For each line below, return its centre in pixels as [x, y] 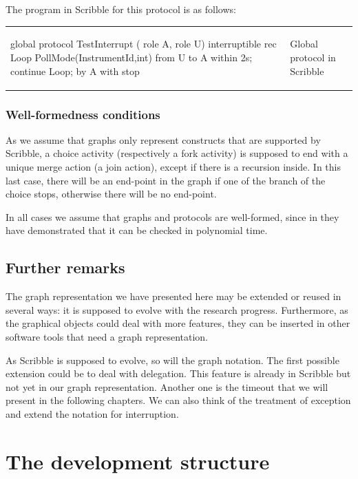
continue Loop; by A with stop [75, 71]
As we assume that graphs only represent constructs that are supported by [163, 139]
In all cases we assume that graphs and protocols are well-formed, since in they [172, 216]
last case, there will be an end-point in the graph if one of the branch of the [166, 180]
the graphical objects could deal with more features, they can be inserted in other [178, 323]
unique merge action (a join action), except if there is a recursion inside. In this [173, 167]
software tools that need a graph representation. [107, 336]
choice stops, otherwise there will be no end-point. [111, 194]
